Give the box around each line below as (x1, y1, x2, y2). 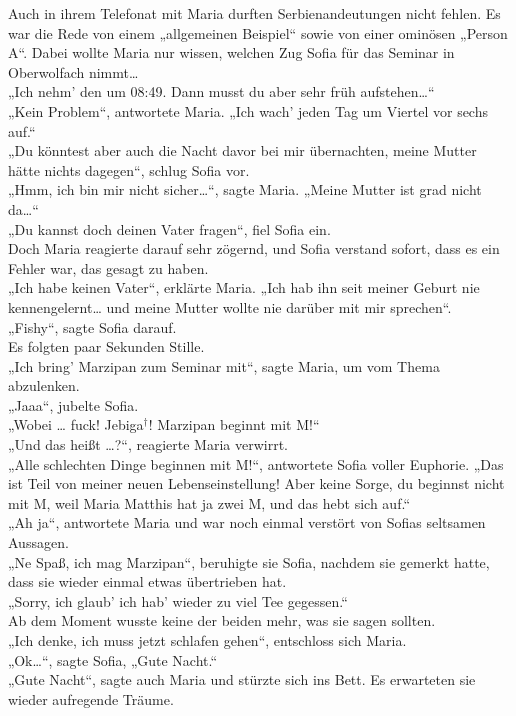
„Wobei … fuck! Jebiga (8, 414, 144, 435)
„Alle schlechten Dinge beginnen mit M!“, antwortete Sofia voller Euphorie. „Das (8, 453, 504, 474)
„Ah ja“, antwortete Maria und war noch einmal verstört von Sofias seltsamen (8, 512, 486, 533)
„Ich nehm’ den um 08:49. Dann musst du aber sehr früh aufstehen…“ (8, 81, 435, 102)
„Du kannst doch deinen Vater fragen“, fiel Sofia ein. (8, 218, 331, 239)
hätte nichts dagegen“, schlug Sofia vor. (8, 159, 250, 180)
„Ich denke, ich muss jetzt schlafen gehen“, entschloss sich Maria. (8, 630, 407, 650)
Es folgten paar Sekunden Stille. (8, 336, 205, 357)
